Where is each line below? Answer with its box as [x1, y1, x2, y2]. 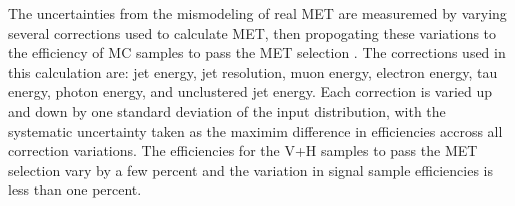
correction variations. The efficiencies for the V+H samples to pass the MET [8, 140, 478, 161]
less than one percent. [8, 179, 142, 200]
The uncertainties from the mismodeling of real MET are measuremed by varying [8, 3, 507, 23]
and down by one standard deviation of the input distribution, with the [8, 100, 446, 121]
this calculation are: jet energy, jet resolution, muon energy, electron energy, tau [8, 61, 498, 82]
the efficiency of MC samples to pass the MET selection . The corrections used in [8, 42, 506, 63]
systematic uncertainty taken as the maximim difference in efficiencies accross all [8, 120, 503, 141]
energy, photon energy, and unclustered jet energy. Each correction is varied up [8, 81, 493, 102]
